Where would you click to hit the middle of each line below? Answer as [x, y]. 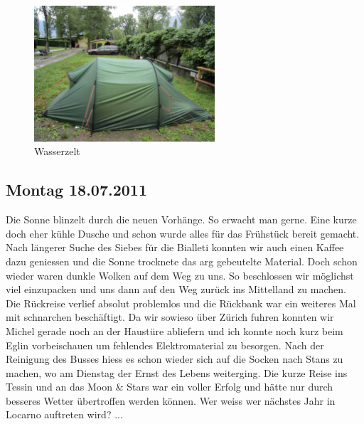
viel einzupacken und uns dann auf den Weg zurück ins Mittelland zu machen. [176, 289]
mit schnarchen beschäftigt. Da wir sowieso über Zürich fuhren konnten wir [170, 317]
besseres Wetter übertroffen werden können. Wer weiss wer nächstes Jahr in [171, 400]
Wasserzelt [57, 151]
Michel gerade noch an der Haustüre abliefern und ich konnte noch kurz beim [175, 330]
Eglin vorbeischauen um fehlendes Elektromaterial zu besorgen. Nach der [165, 345]
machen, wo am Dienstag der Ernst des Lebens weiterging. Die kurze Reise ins [177, 372]
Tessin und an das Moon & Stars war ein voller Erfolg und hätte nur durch [170, 387]
